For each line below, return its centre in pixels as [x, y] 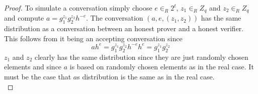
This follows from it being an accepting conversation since [93, 38]
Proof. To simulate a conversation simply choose [78, 8]
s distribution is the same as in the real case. [146, 76]
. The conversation [115, 18]
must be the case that [38, 76]
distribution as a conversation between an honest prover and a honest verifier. [124, 28]
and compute [24, 18]
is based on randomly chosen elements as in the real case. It [162, 67]
